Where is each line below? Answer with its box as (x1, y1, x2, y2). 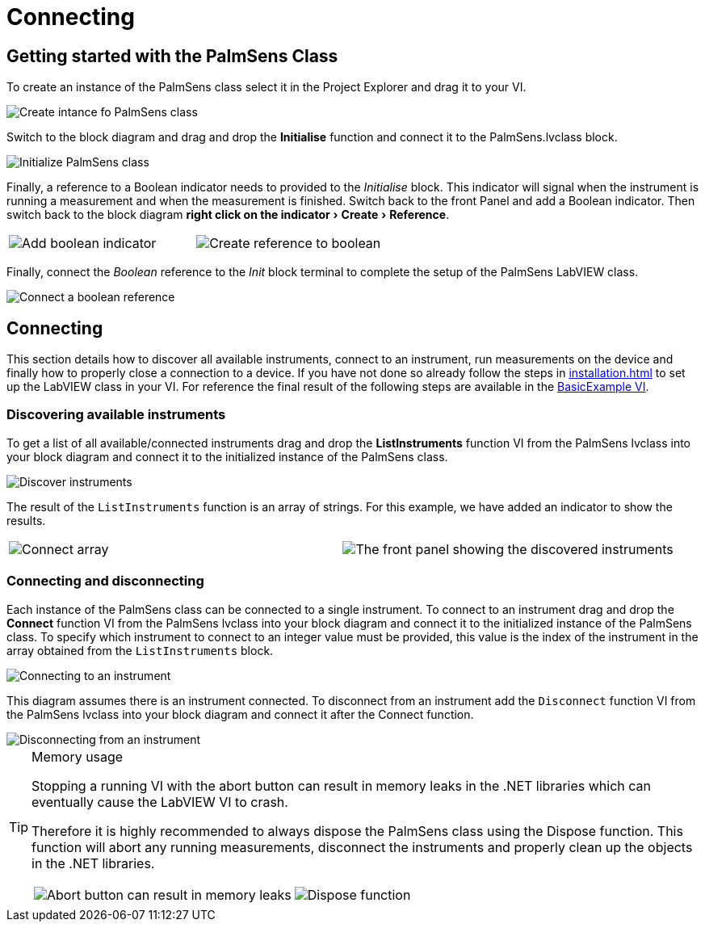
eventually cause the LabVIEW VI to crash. (31, 793, 288, 810)
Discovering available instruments (6, 406, 226, 423)
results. (6, 513, 46, 527)
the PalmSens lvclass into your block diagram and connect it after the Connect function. (6, 707, 474, 721)
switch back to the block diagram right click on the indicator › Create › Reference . (6, 208, 450, 222)
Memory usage (31, 748, 124, 765)
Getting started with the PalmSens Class (6, 45, 338, 66)
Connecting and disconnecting (6, 573, 204, 590)
